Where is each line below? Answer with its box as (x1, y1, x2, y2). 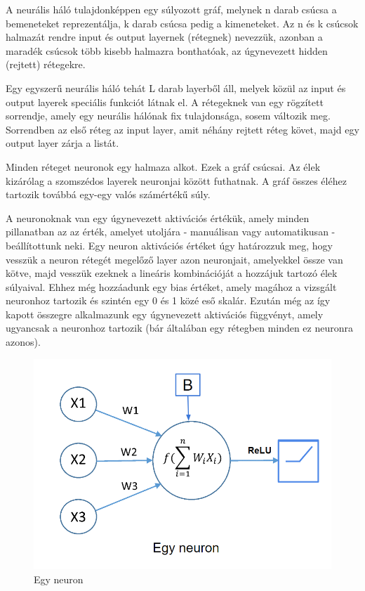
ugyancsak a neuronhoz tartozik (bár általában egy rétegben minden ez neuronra (6, 320, 354, 335)
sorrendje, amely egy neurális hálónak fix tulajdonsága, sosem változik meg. (6, 108, 331, 123)
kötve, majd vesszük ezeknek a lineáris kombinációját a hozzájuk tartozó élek (6, 266, 338, 280)
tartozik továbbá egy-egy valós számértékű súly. (6, 187, 211, 202)
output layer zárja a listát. (6, 136, 119, 150)
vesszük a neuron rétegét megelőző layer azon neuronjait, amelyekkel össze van (6, 252, 343, 266)
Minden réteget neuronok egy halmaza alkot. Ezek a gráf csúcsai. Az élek (6, 159, 321, 174)
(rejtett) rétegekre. (6, 57, 86, 72)
